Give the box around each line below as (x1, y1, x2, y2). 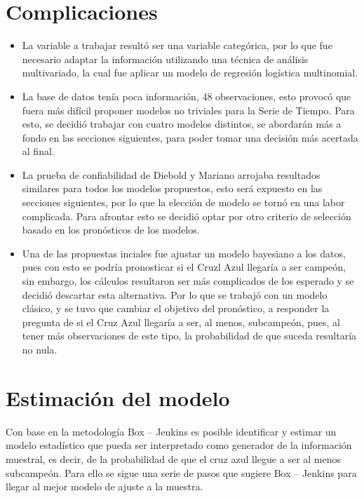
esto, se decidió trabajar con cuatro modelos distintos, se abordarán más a (22, 116, 342, 131)
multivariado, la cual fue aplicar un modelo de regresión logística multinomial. (22, 65, 358, 80)
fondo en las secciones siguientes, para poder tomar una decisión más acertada (22, 130, 358, 144)
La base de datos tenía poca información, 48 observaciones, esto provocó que (22, 88, 351, 103)
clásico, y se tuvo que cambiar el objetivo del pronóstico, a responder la (22, 301, 330, 316)
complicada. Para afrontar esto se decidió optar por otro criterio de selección (22, 208, 351, 223)
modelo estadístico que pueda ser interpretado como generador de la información (6, 438, 352, 452)
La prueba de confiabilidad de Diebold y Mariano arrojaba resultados (22, 167, 321, 182)
